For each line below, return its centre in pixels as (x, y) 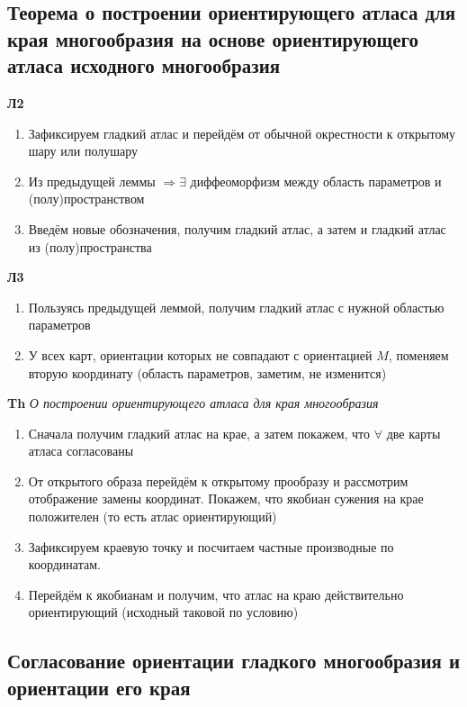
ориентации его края (99, 687)
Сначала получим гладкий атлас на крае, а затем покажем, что (199, 433)
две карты (413, 433)
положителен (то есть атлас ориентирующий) (153, 517)
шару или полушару (83, 151)
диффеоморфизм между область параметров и (316, 181)
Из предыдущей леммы (92, 181)
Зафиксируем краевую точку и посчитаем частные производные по (211, 546)
